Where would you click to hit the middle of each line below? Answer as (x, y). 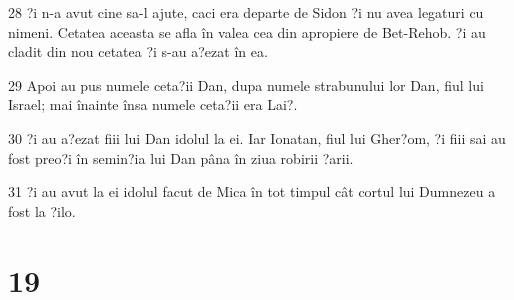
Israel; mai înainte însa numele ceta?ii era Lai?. (153, 104)
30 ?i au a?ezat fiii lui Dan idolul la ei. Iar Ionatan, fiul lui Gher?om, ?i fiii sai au (257, 137)
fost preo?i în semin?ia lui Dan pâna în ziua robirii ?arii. (181, 157)
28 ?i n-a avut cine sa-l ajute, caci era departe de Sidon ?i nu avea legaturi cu (246, 12)
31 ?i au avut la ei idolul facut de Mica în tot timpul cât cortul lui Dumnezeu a (252, 191)
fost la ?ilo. (42, 210)
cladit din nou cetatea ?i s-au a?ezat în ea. (138, 51)
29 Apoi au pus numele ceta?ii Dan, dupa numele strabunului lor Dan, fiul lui (246, 84)
